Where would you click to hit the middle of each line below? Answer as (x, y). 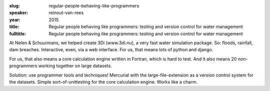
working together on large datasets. (75, 66)
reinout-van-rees (66, 13)
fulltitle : (17, 34)
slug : (14, 6)
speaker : (19, 13)
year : (15, 19)
